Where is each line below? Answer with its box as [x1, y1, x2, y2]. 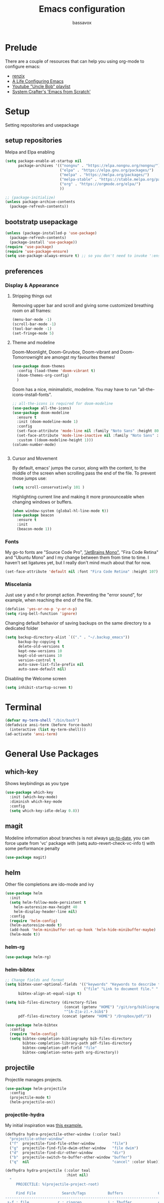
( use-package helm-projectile [5, 1086, 67, 1091]
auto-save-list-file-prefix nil [18, 662, 84, 667]
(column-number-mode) [12, 442, 56, 447]
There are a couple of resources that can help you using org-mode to [5, 58, 144, 64]
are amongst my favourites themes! [43, 354, 116, 360]
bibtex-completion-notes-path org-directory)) [22, 1050, 119, 1055]
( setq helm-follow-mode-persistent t [9, 900, 86, 905]
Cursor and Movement [12, 455, 58, 461]
